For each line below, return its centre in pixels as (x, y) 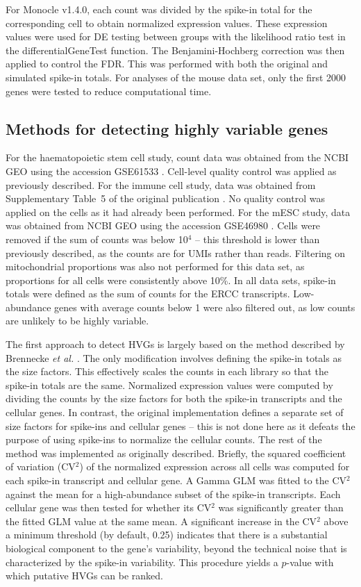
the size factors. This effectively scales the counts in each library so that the (167, 371)
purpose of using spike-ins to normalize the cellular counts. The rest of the (164, 439)
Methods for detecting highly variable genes (167, 128)
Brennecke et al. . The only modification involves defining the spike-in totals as (174, 357)
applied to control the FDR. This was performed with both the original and (167, 64)
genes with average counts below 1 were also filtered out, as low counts (205, 307)
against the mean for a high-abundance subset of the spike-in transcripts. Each (173, 494)
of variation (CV (41, 466)
